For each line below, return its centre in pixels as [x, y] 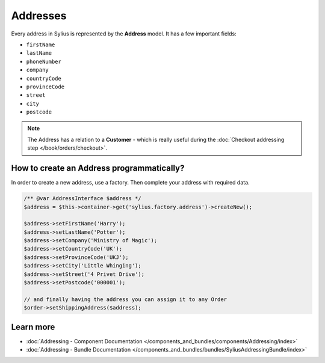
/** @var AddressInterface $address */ [82, 199]
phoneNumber [44, 61]
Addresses [39, 16]
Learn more [33, 327]
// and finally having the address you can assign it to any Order [125, 299]
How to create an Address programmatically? [98, 168]
